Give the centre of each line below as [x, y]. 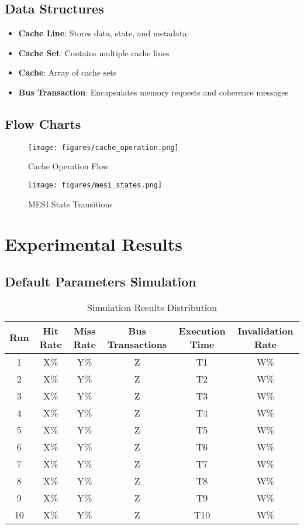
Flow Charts [43, 123]
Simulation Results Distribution [152, 307]
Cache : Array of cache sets [68, 72]
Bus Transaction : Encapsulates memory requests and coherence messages [153, 92]
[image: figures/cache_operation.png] [103, 147]
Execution [202, 330]
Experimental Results [94, 244]
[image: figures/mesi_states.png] [95, 185]
